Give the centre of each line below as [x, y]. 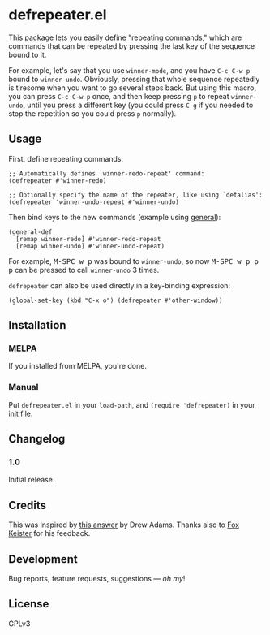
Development [43, 559]
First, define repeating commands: [66, 158]
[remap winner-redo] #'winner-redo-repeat [88, 239]
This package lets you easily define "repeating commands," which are [125, 37]
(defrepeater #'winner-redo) [58, 180]
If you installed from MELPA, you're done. [78, 366]
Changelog [37, 439]
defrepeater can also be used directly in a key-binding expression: [120, 285]
